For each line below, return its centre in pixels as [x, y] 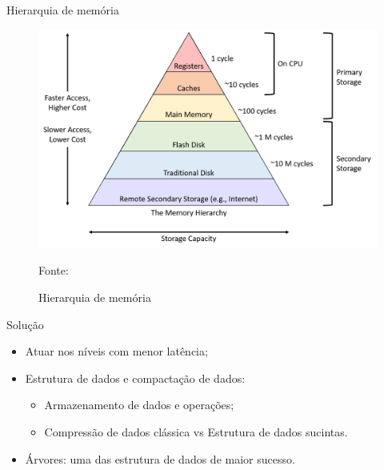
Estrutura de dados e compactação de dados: [135, 378]
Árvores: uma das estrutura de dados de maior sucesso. [160, 458]
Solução [25, 324]
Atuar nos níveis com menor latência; [116, 351]
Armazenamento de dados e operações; [139, 405]
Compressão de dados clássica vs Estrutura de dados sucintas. [196, 432]
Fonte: [54, 270]
